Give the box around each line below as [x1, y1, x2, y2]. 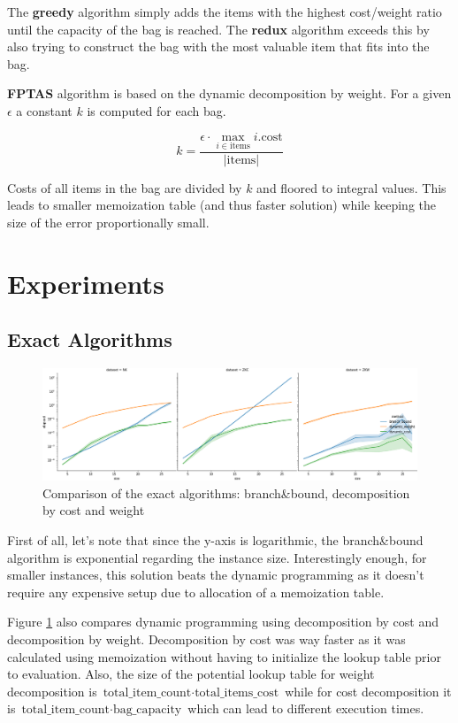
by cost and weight [42, 501, 145, 519]
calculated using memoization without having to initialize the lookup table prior [7, 647, 441, 665]
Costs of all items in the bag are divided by [7, 178, 242, 196]
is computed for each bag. [87, 101, 226, 119]
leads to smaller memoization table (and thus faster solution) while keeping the [7, 196, 437, 214]
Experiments [7, 265, 164, 301]
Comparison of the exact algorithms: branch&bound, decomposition [42, 483, 410, 502]
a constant [16, 101, 73, 119]
